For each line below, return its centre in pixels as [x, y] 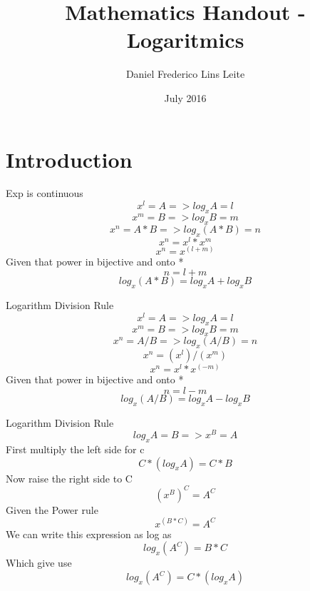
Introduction [69, 159]
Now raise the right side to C [69, 478]
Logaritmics [185, 40]
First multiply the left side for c [75, 449]
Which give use [39, 563]
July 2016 [185, 97]
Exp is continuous [45, 193]
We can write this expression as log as [89, 534]
